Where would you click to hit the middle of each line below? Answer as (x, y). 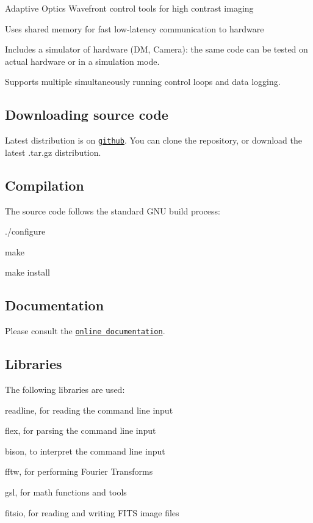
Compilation (45, 185)
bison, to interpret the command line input (85, 451)
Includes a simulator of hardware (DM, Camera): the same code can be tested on (156, 49)
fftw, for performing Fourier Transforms (79, 471)
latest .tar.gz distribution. (53, 152)
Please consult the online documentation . (85, 331)
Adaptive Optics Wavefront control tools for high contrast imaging (129, 8)
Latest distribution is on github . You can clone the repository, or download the (153, 140)
